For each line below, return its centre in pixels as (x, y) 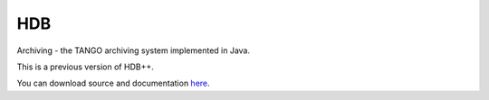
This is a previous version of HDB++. (85, 67)
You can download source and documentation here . (113, 83)
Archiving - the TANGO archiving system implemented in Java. (134, 50)
